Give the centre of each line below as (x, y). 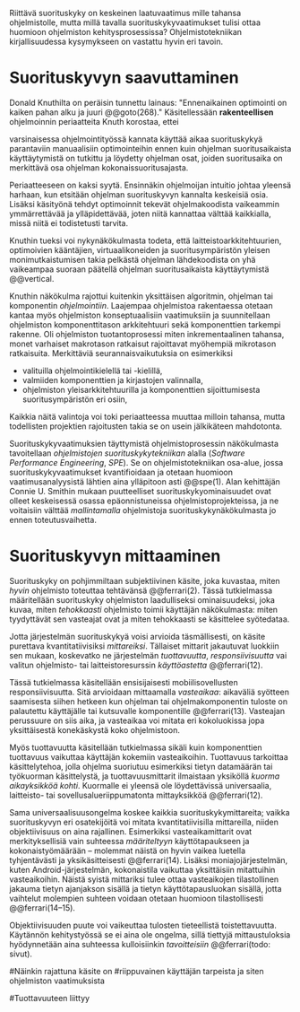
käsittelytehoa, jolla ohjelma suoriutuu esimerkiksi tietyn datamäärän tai (141, 766)
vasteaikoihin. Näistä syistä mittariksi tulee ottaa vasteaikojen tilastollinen (144, 879)
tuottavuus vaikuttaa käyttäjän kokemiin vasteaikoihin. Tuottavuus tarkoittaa (149, 756)
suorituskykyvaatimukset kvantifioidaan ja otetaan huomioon (121, 472)
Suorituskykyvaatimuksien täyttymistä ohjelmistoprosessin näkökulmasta (144, 443)
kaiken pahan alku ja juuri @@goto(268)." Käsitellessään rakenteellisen (141, 112)
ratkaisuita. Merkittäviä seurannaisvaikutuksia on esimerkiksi (121, 353)
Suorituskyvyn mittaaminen (115, 556)
